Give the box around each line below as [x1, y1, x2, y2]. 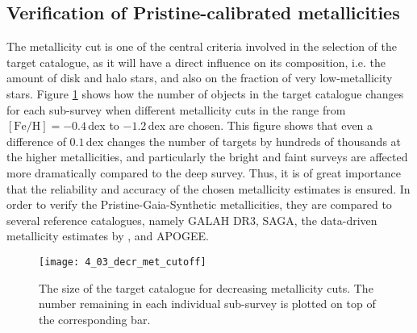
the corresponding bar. [39, 310, 151, 327]
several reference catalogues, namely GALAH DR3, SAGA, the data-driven [6, 211, 377, 228]
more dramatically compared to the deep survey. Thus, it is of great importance [6, 164, 401, 181]
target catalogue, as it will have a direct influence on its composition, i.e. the [6, 53, 386, 70]
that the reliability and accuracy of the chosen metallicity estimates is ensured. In [6, 180, 411, 197]
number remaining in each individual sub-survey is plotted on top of [39, 295, 376, 312]
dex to [88, 117, 119, 134]
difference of [6, 132, 66, 149]
